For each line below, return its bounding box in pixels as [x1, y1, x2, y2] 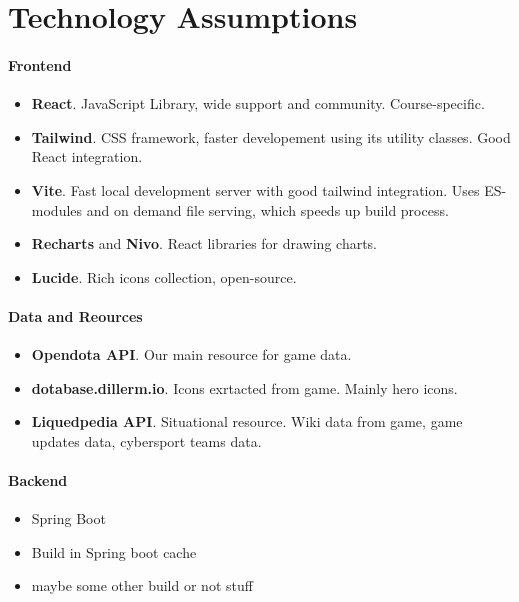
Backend [8, 470, 68, 491]
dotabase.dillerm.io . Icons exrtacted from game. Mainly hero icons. [31, 377, 458, 398]
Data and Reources [8, 305, 143, 326]
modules [31, 199, 83, 220]
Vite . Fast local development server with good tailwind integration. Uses [31, 179, 480, 200]
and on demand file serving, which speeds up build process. [86, 199, 449, 220]
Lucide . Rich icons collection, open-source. [31, 266, 297, 287]
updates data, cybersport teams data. [31, 430, 262, 451]
